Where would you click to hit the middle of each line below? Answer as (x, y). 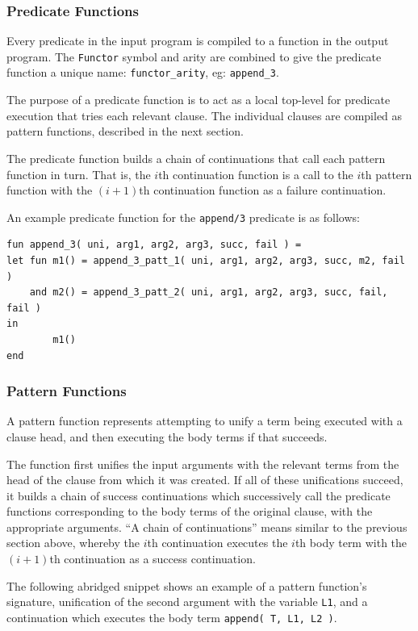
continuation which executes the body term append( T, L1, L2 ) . (172, 617)
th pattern (387, 174)
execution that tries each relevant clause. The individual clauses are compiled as (205, 115)
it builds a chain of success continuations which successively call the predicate (199, 495)
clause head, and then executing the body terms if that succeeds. (167, 436)
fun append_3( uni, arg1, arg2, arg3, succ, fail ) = (154, 245)
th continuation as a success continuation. (153, 559)
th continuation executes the (217, 543)
